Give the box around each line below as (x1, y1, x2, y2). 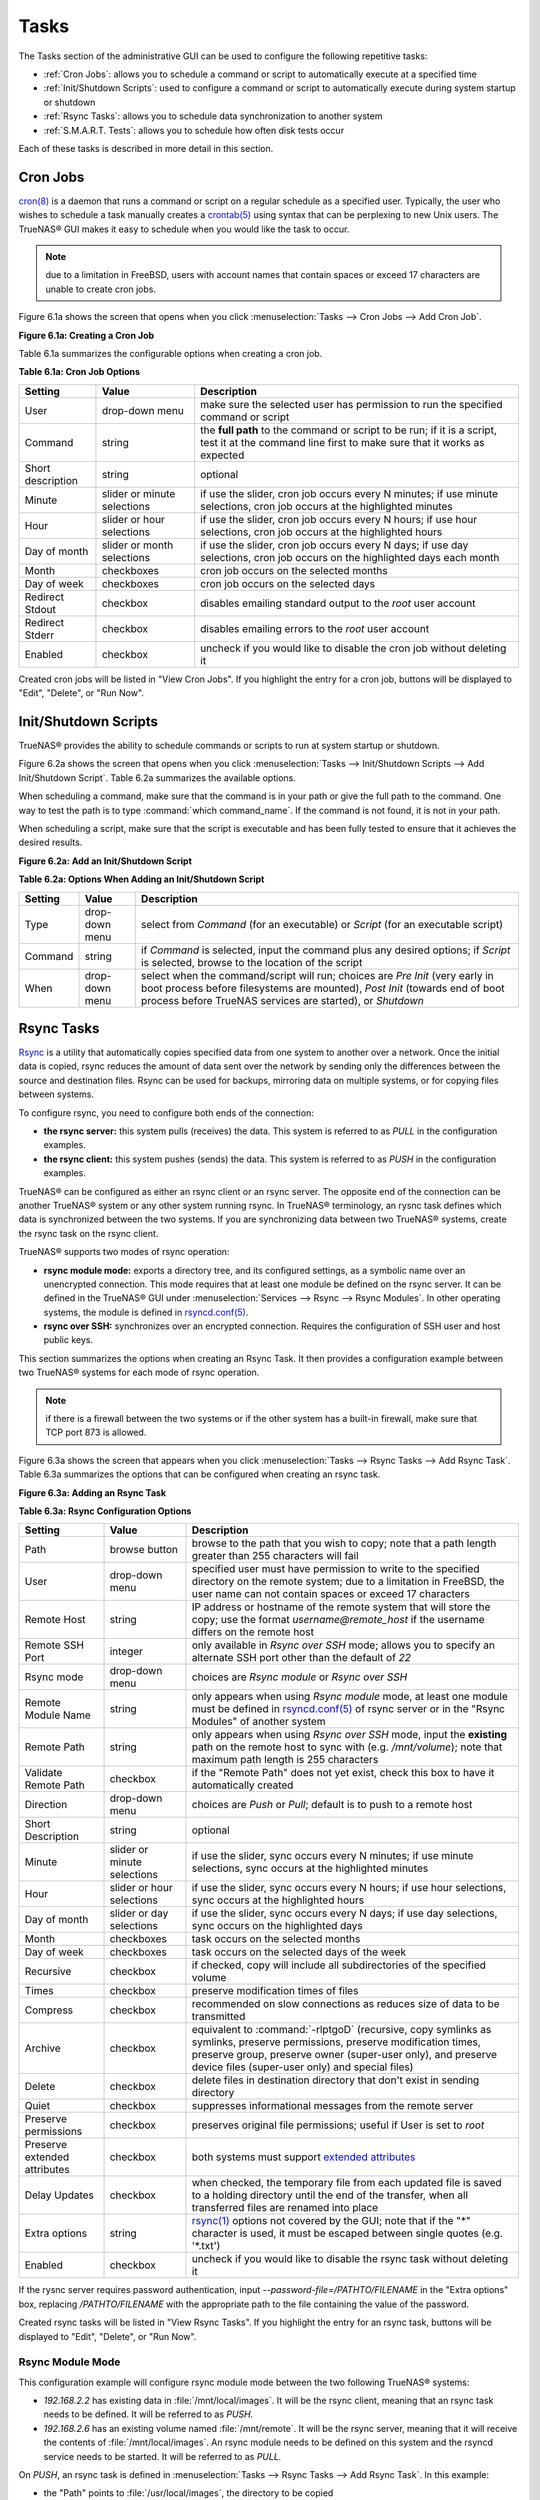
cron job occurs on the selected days (200, 576, 375, 590)
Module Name (24, 1708, 92, 1722)
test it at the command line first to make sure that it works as (200, 435, 485, 449)
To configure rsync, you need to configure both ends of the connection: (18, 1106, 314, 1119)
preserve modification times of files (191, 1984, 359, 1998)
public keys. (43, 1334, 94, 1346)
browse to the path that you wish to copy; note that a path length (191, 1536, 497, 1550)
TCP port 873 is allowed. (45, 1426, 147, 1439)
